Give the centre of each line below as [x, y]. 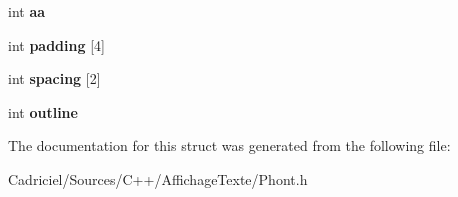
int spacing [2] [54, 78]
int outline [43, 111]
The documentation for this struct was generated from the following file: [229, 145]
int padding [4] [56, 44]
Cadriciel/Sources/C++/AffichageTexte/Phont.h [158, 178]
